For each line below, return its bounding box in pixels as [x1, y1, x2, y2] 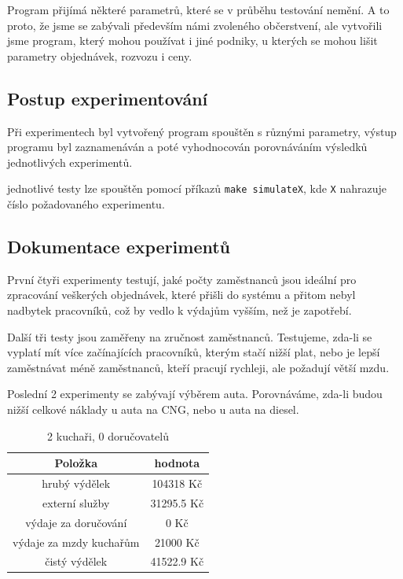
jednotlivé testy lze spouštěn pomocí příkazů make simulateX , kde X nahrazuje [7, 180, 387, 197]
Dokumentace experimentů [7, 234, 231, 258]
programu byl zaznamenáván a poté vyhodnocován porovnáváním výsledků [7, 138, 368, 155]
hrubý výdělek [42, 475, 111, 491]
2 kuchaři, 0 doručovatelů [47, 427, 169, 444]
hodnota [154, 455, 200, 471]
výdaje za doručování [25, 514, 127, 530]
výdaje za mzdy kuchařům [13, 533, 140, 550]
